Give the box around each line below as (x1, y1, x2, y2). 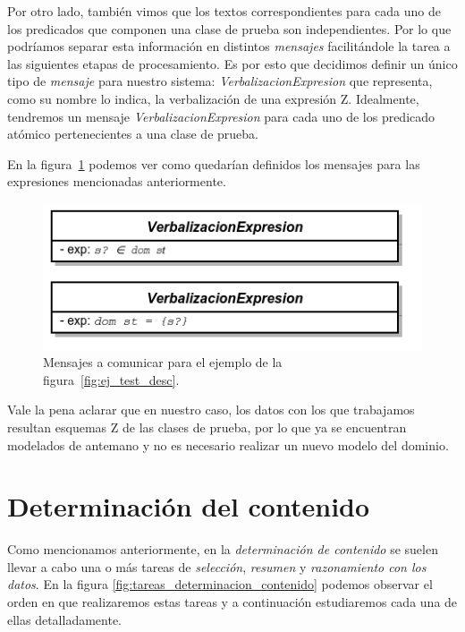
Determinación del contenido (7, 488, 370, 525)
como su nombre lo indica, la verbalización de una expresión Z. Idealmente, (7, 89, 419, 107)
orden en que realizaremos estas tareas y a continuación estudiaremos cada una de (7, 593, 458, 611)
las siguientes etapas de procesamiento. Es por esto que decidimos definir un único (7, 54, 458, 73)
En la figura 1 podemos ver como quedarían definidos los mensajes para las (7, 154, 420, 173)
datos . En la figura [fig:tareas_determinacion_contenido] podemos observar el (7, 575, 433, 594)
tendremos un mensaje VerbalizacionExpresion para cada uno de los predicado (7, 107, 435, 125)
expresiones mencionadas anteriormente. (7, 172, 226, 191)
